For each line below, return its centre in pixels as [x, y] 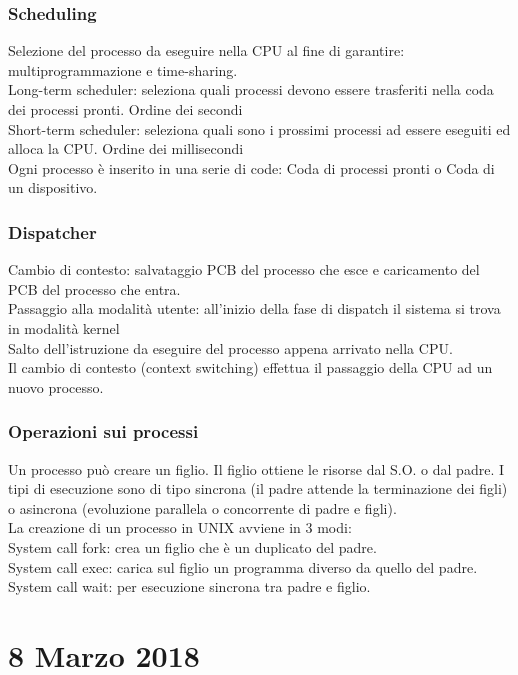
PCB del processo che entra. [94, 288]
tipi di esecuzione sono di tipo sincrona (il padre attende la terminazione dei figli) [258, 488]
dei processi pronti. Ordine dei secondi [125, 109]
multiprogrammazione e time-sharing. [123, 69]
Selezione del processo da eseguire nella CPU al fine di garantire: [206, 50]
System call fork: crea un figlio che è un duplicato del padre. [192, 546]
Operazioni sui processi [103, 431]
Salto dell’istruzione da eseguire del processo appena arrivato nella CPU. [230, 347]
